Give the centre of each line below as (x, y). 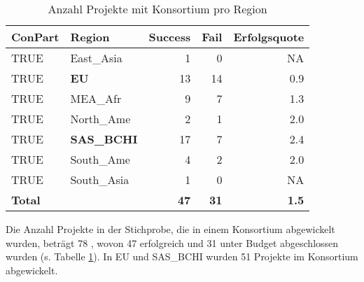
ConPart (35, 37)
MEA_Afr (96, 98)
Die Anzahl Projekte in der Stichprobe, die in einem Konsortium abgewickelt (170, 229)
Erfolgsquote (269, 37)
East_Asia (96, 58)
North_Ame (100, 119)
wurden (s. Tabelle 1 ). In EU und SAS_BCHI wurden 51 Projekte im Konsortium (182, 256)
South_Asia (100, 179)
